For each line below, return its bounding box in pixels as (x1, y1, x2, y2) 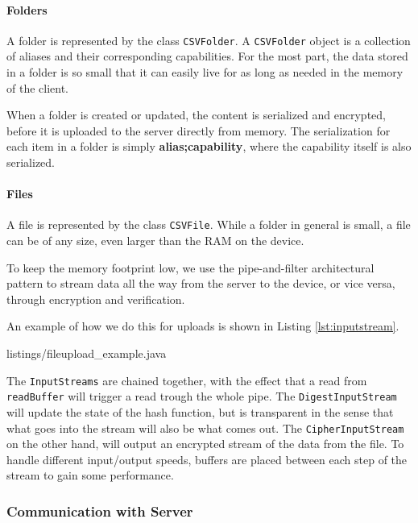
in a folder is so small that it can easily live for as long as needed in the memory (6, 64, 404, 81)
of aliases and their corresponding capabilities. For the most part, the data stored (6, 48, 408, 64)
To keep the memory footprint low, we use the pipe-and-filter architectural (6, 259, 375, 276)
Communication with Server (6, 500, 193, 521)
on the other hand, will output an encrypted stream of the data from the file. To (6, 435, 404, 452)
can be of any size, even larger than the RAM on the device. (6, 232, 304, 249)
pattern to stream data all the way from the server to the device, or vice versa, (6, 275, 395, 292)
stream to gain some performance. (6, 467, 174, 484)
